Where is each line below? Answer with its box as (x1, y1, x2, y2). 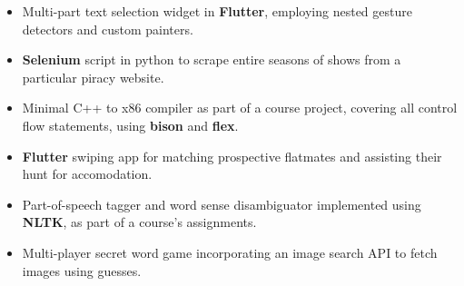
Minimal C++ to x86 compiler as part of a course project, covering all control (22, 98, 458, 117)
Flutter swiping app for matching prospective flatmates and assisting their (22, 146, 442, 165)
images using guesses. (22, 261, 142, 280)
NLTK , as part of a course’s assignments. (22, 212, 257, 232)
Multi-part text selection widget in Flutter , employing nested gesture (22, 2, 412, 20)
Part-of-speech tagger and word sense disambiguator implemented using (22, 194, 421, 213)
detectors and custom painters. (22, 19, 193, 38)
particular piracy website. (22, 67, 164, 86)
